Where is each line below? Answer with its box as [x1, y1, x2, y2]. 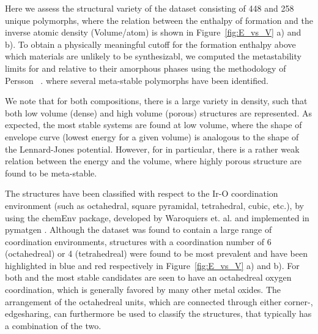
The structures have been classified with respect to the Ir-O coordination [5, 187, 278, 200]
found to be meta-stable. [5, 166, 97, 179]
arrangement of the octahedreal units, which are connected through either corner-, [5, 295, 313, 308]
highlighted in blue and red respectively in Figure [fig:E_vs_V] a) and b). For [5, 259, 300, 271]
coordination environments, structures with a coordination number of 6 [5, 235, 272, 248]
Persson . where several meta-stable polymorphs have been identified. [5, 74, 268, 86]
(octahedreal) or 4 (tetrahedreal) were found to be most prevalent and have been [5, 247, 308, 260]
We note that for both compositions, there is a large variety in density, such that [5, 94, 308, 107]
